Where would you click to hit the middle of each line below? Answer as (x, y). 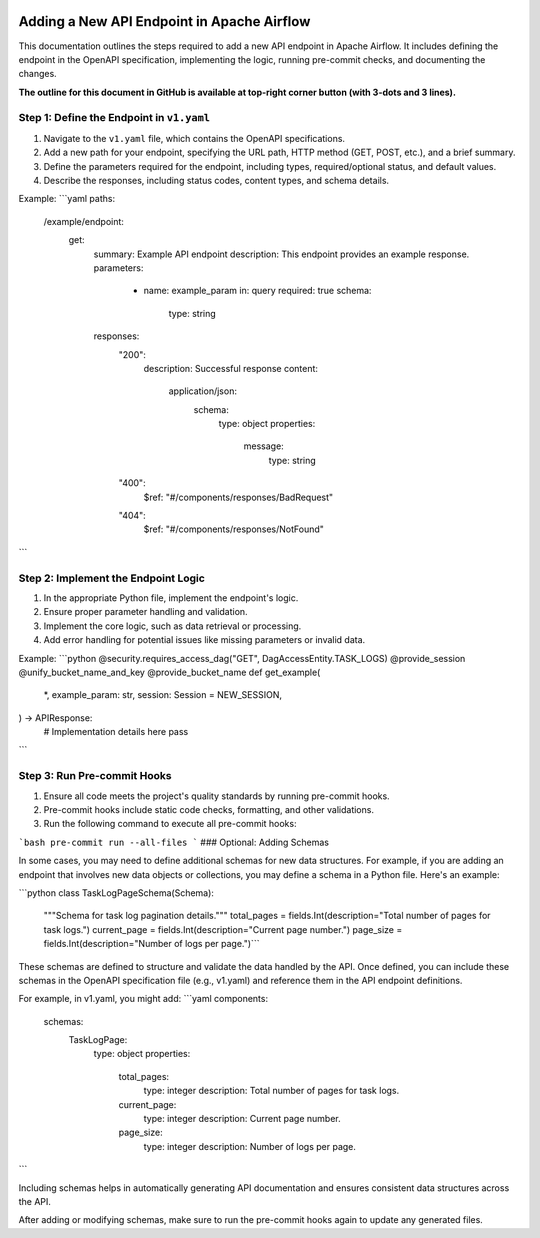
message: (263, 446)
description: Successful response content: (231, 368)
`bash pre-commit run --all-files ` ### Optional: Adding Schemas (174, 842)
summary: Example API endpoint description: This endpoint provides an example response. (281, 254)
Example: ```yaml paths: (66, 199)
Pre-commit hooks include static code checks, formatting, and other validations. (209, 809)
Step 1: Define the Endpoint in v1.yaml (114, 118)
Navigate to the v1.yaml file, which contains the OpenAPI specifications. (194, 138)
